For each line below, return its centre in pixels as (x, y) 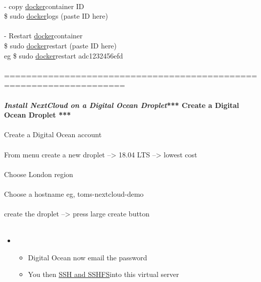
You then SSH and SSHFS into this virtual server (103, 274)
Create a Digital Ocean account (53, 134)
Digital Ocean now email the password (88, 257)
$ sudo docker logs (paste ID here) (56, 16)
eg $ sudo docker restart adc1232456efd (64, 55)
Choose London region (39, 174)
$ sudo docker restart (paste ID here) (61, 45)
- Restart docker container (43, 36)
